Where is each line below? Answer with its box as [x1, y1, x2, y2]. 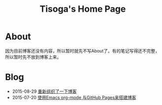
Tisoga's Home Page [39, 3, 126, 15]
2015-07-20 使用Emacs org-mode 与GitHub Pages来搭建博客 [12, 94, 136, 100]
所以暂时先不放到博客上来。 [5, 54, 62, 60]
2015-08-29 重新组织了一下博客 [12, 88, 77, 94]
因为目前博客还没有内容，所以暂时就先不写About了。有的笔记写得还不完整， [5, 48, 160, 53]
